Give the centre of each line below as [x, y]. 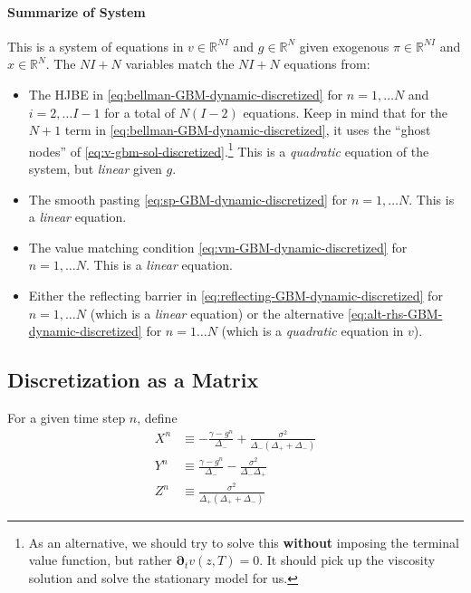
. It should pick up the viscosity [347, 560]
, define [157, 417]
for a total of [140, 112]
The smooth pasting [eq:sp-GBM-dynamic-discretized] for [188, 199]
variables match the [180, 64]
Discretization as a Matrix [133, 380]
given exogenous [344, 46]
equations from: [327, 64]
